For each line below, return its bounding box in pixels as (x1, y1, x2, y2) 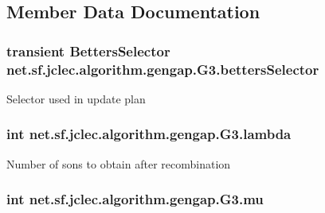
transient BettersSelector (6, 41, 170, 60)
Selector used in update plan (6, 90, 146, 106)
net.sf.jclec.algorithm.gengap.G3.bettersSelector (6, 59, 319, 79)
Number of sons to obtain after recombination (6, 155, 231, 172)
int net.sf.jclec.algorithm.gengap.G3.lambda (6, 124, 292, 144)
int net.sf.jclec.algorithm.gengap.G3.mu (6, 189, 264, 209)
